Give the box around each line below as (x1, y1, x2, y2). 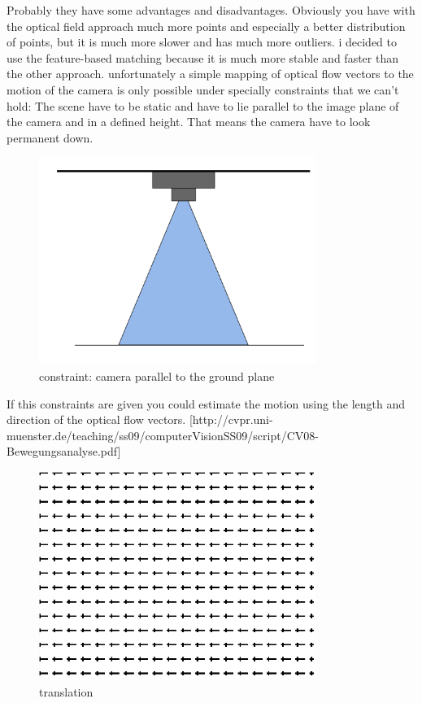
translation (39, 683, 94, 700)
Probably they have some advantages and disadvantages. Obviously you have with (7, 2, 415, 18)
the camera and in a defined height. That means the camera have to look (7, 113, 371, 130)
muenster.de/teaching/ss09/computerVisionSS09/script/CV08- (7, 426, 319, 443)
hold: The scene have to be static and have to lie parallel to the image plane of (7, 97, 399, 114)
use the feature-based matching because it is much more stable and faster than (7, 49, 398, 66)
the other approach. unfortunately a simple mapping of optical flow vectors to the (7, 65, 414, 82)
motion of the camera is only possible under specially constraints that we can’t (7, 81, 399, 98)
